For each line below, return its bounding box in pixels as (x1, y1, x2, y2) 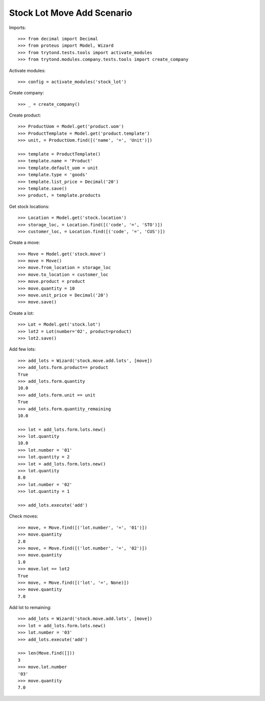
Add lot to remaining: (9, 605, 52, 610)
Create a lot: (9, 310, 34, 316)
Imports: (9, 25, 26, 30)
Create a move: (9, 240, 40, 245)
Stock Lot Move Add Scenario (9, 7, 132, 18)
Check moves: (9, 513, 38, 519)
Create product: (9, 112, 41, 118)
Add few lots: (9, 346, 36, 352)
